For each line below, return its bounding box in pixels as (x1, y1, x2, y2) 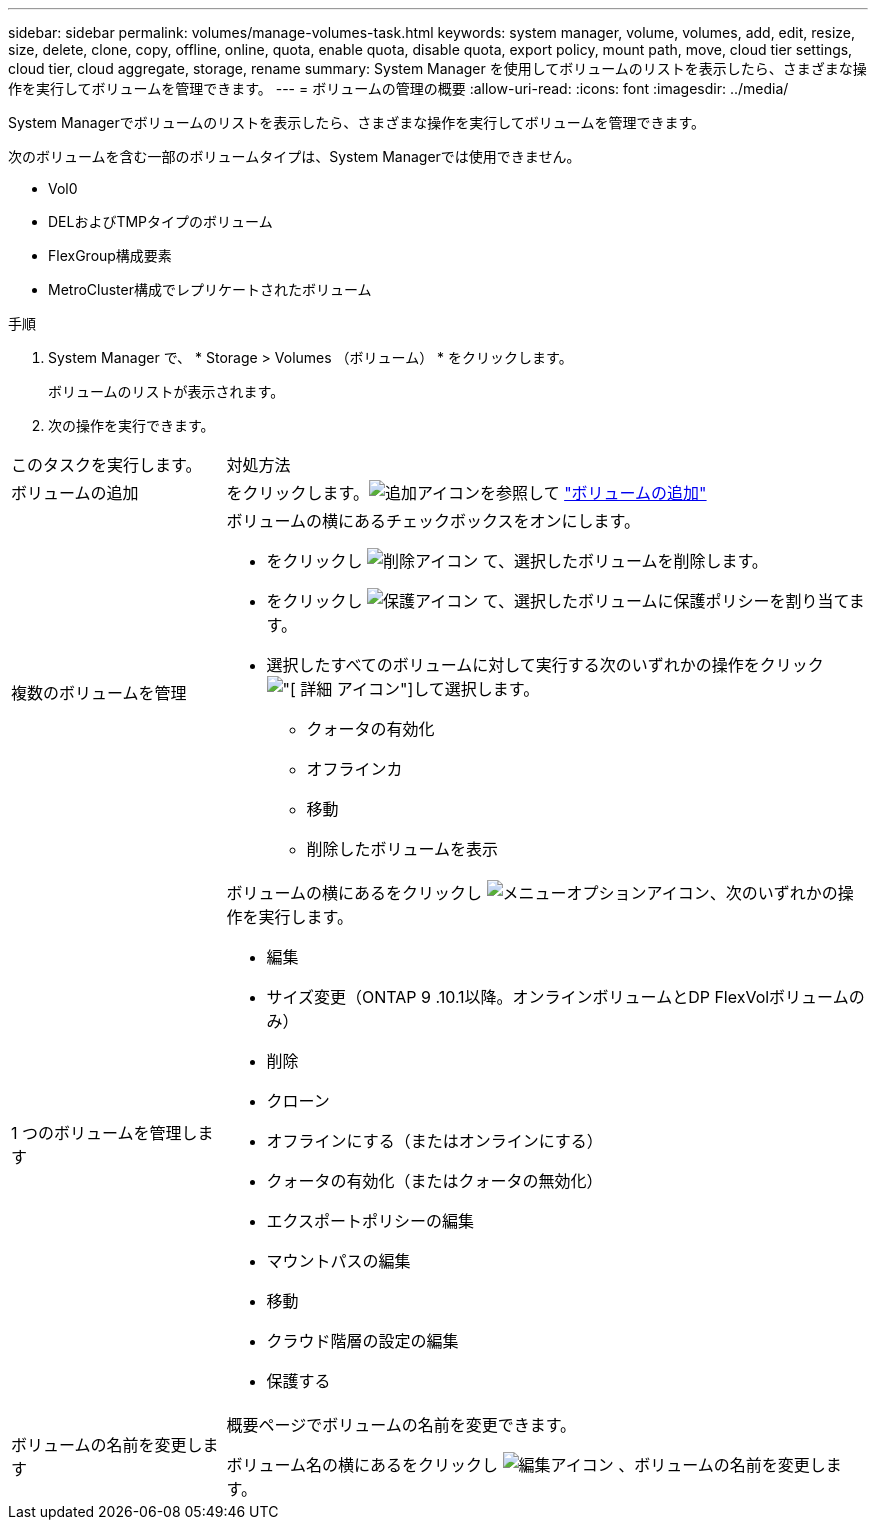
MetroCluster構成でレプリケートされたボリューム (48, 281, 372, 298)
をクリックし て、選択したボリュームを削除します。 (266, 551, 768, 571)
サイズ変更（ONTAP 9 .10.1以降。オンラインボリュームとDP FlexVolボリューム (266, 987, 849, 1007)
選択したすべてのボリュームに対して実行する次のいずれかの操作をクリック (266, 655, 824, 675)
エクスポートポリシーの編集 (266, 1211, 475, 1231)
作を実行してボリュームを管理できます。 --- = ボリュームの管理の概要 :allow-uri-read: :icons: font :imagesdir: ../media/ (8, 80, 789, 97)
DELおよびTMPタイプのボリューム (48, 213, 273, 230)
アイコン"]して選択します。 (336, 679, 540, 699)
